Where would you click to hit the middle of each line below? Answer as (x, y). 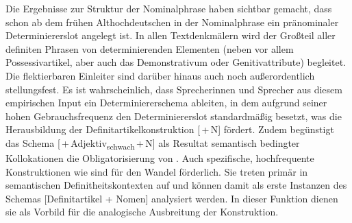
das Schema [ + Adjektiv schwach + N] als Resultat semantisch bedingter (153, 143)
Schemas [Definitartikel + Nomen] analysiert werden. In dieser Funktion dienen (172, 198)
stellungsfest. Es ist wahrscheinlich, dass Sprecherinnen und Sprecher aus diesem (174, 89)
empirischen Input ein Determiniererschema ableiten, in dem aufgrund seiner (166, 103)
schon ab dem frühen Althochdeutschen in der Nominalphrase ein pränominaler (172, 22)
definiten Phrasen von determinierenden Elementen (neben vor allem (150, 48)
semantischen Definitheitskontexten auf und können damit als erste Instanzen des (176, 185)
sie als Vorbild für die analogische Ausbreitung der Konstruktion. (142, 212)
